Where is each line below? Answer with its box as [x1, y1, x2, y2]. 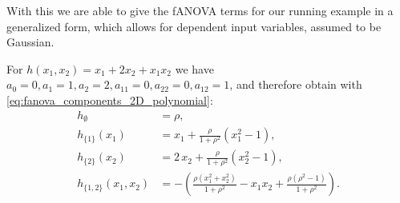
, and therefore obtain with [229, 76, 362, 93]
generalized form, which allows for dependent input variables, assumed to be [6, 18, 382, 34]
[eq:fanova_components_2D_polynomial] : [6, 91, 213, 108]
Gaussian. [6, 34, 55, 50]
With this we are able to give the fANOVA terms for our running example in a [6, 2, 394, 18]
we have [175, 60, 214, 77]
